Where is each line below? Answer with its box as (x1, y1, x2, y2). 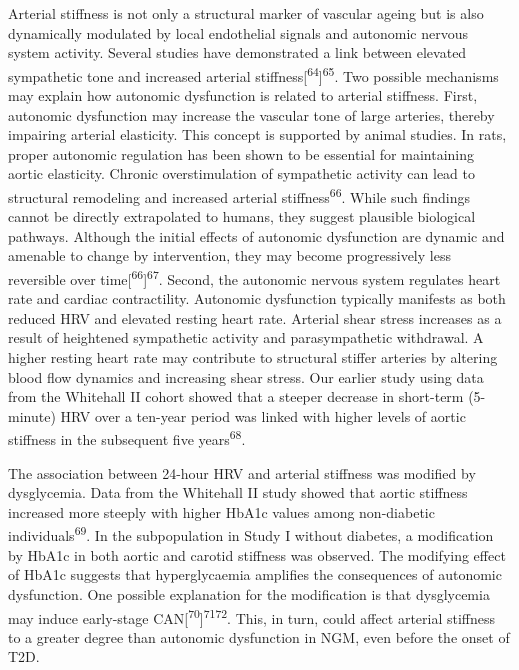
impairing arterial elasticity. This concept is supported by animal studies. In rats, (8, 124, 507, 145)
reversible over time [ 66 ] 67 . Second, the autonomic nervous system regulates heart (8, 266, 501, 289)
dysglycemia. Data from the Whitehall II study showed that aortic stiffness (8, 482, 468, 503)
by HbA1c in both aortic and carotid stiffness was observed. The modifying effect (8, 544, 506, 565)
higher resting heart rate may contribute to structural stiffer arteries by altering (8, 347, 498, 368)
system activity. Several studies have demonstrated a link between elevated (8, 42, 467, 63)
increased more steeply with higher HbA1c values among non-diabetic (8, 501, 435, 522)
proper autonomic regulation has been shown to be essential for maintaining (8, 143, 474, 164)
